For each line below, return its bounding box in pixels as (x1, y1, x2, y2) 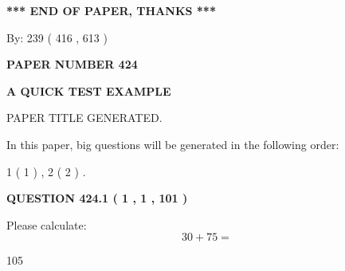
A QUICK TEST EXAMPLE (6, 82, 171, 99)
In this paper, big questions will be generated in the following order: (6, 135, 339, 152)
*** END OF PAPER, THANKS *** (6, 2, 216, 18)
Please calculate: (6, 216, 87, 233)
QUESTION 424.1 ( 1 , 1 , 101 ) (6, 190, 188, 206)
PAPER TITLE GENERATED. (6, 109, 163, 126)
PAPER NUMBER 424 (6, 56, 138, 73)
